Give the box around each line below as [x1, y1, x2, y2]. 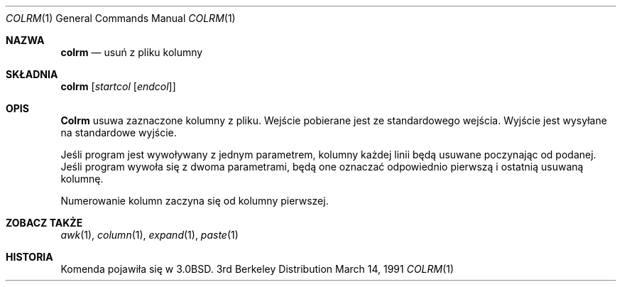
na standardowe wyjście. [60, 126, 177, 139]
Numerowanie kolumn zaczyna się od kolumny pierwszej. [60, 195, 329, 207]
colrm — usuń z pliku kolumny [60, 46, 203, 58]
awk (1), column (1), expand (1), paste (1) [60, 229, 239, 241]
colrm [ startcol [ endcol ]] [60, 80, 176, 92]
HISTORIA [6, 251, 53, 263]
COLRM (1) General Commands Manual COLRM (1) [6, 12, 236, 24]
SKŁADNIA [6, 68, 58, 80]
